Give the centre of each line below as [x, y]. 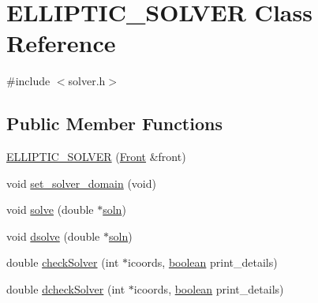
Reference [61, 43]
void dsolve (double [53, 236]
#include [28, 81]
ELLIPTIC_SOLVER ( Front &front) [96, 157]
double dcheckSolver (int [66, 289]
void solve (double [50, 209]
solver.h [87, 81]
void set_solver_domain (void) [81, 183]
